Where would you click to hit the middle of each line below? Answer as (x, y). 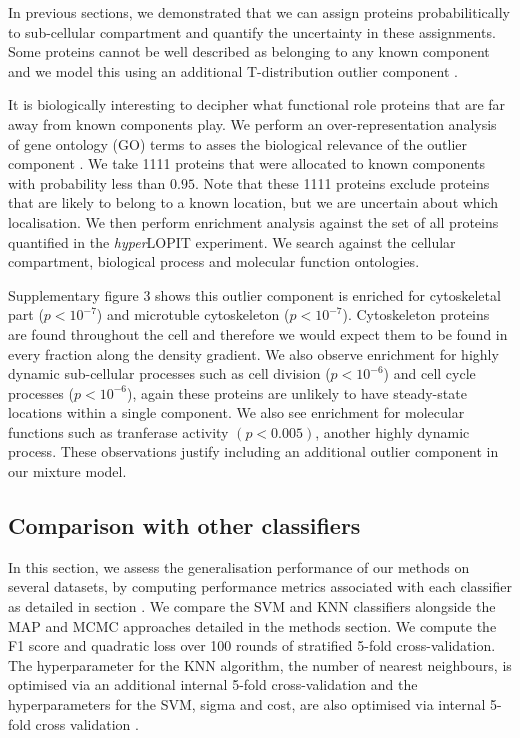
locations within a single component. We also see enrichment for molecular (236, 412)
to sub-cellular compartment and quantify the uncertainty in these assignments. (252, 31)
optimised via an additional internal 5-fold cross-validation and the (213, 684)
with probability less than (87, 182)
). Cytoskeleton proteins (416, 314)
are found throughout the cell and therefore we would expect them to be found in (258, 333)
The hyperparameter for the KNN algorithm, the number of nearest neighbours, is (260, 664)
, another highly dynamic (392, 431)
